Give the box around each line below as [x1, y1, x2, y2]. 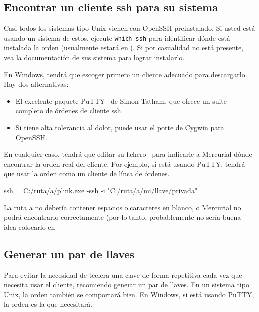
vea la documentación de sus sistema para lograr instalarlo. [4, 52, 185, 63]
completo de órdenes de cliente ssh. [15, 105, 123, 116]
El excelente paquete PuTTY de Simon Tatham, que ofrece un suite [15, 95, 227, 106]
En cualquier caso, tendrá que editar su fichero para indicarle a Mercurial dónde [4, 149, 252, 159]
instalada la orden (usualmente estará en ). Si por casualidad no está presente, [4, 42, 244, 53]
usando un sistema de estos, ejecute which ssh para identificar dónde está [4, 32, 230, 43]
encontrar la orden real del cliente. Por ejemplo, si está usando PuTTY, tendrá [4, 158, 245, 169]
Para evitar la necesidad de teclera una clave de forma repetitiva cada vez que [4, 269, 242, 280]
